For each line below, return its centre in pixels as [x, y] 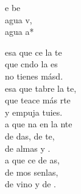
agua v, [19, 19]
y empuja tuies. [34, 112]
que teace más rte [38, 100]
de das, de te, [30, 136]
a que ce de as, [32, 160]
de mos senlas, [32, 172]
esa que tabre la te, [41, 88]
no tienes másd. [34, 76]
